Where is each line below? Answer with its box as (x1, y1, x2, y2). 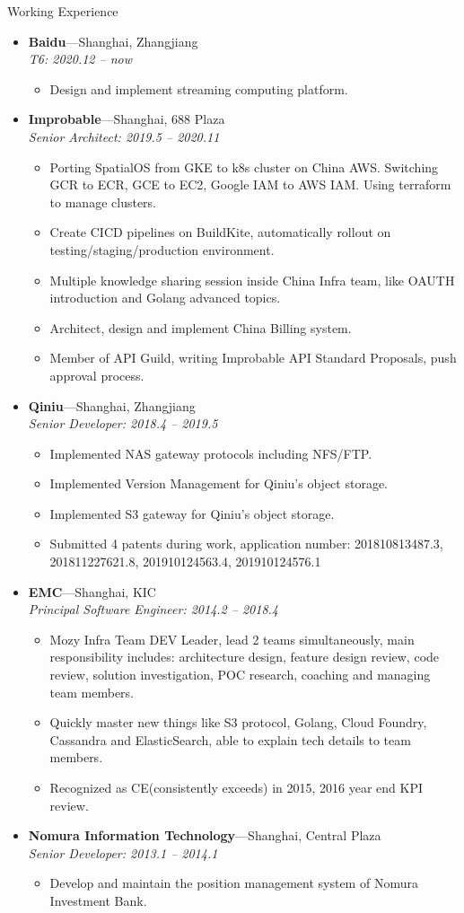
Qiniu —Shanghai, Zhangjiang (28, 396, 196, 415)
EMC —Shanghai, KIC (28, 582, 156, 601)
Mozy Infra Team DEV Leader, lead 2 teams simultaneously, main (49, 629, 415, 648)
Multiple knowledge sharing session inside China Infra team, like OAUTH (49, 270, 455, 289)
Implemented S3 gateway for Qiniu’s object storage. (49, 504, 335, 522)
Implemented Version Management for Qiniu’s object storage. (49, 474, 388, 493)
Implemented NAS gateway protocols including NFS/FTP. (49, 443, 372, 462)
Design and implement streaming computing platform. (49, 79, 348, 98)
